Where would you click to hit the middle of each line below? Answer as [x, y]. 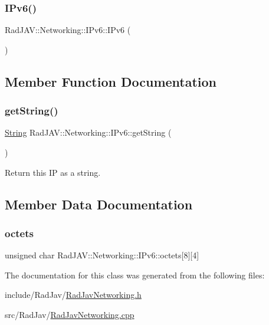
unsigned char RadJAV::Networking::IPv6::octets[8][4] [102, 255]
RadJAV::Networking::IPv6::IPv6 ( [68, 30]
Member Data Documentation [99, 204]
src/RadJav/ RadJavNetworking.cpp [70, 314]
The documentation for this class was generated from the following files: [135, 275]
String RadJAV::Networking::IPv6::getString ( [88, 132]
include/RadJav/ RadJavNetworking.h [73, 295]
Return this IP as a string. [53, 172]
